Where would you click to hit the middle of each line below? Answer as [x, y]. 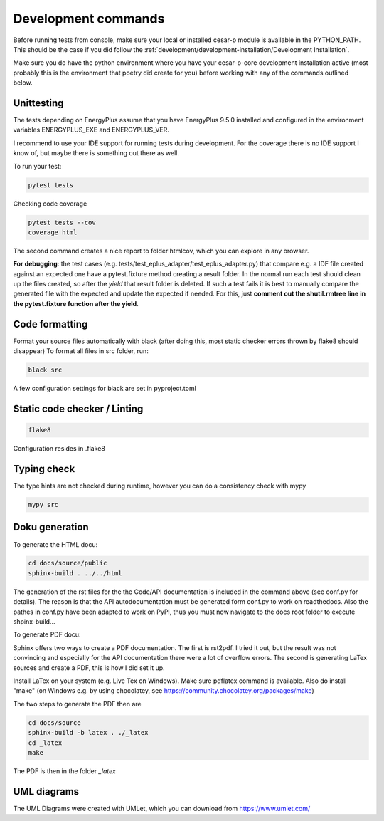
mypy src [43, 504]
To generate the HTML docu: [55, 544]
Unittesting [38, 103]
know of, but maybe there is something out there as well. [96, 153]
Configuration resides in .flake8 [59, 449]
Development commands [89, 19]
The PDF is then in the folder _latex [65, 771]
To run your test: [37, 166]
